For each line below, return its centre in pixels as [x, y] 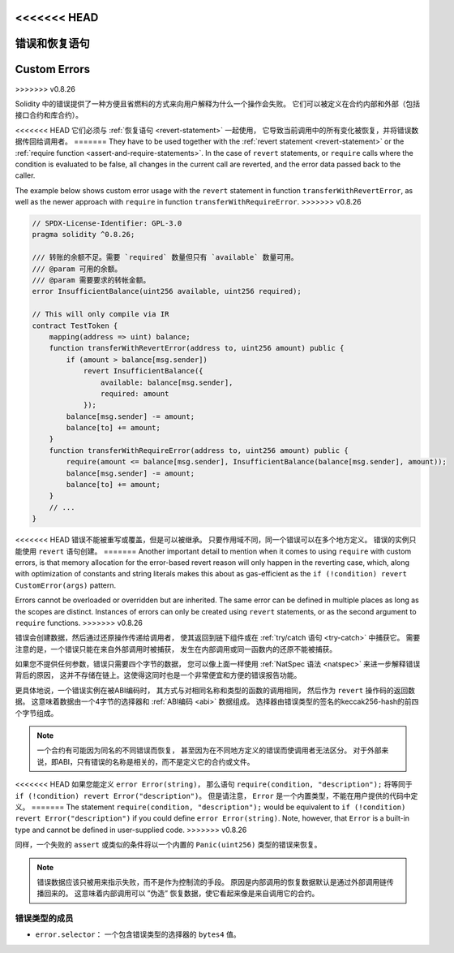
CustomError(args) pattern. [66, 585]
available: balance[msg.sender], [167, 382]
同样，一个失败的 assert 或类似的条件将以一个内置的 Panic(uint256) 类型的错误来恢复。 [168, 845]
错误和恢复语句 [52, 43]
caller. [25, 175]
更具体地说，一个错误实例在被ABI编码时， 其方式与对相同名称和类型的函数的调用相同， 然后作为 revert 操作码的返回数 [215, 690]
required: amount [135, 393]
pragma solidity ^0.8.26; [84, 235]
